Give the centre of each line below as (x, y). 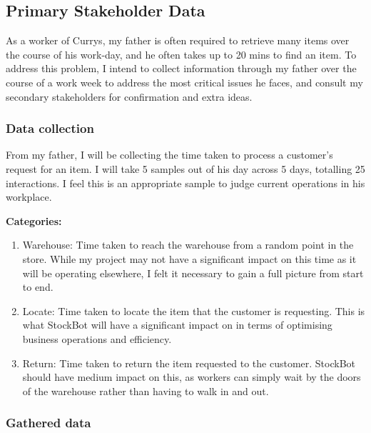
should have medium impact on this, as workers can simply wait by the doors (192, 377)
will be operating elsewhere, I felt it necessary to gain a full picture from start (193, 273)
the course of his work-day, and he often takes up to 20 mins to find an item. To (181, 54)
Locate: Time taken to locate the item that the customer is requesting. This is (194, 310)
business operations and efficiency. (97, 338)
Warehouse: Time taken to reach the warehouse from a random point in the (188, 245)
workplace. (29, 197)
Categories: (34, 220)
